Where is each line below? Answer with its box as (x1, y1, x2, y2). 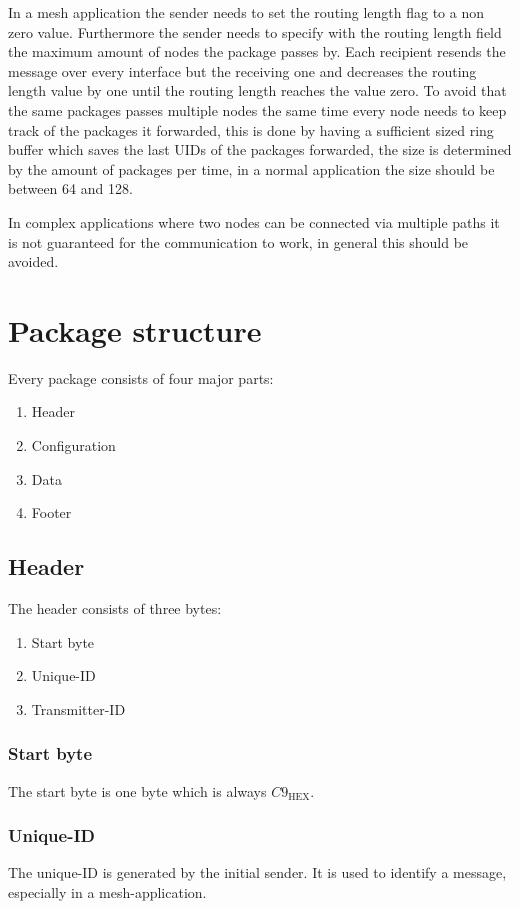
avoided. (8, 251, 59, 272)
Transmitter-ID (31, 698, 126, 719)
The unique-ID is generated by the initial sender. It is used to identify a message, (8, 862, 507, 883)
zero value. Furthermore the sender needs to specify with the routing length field (8, 21, 502, 42)
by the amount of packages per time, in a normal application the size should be (8, 158, 495, 179)
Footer (31, 502, 72, 523)
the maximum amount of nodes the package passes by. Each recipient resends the (8, 41, 506, 62)
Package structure (8, 309, 262, 350)
